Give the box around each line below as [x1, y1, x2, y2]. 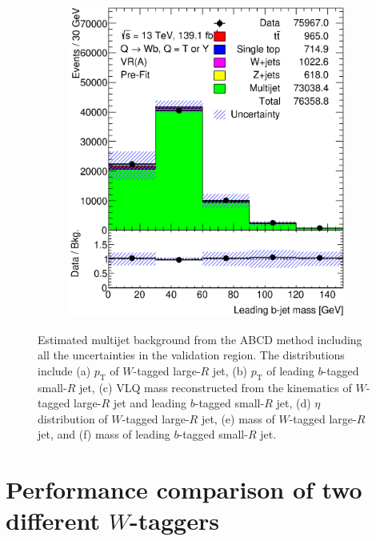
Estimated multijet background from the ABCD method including [38, 331, 362, 347]
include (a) [38, 362, 91, 379]
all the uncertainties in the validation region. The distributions [38, 347, 345, 363]
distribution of [38, 410, 108, 427]
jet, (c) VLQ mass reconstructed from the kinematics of [78, 379, 352, 395]
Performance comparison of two [6, 473, 362, 506]
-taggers [130, 504, 219, 537]
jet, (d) [276, 395, 311, 411]
